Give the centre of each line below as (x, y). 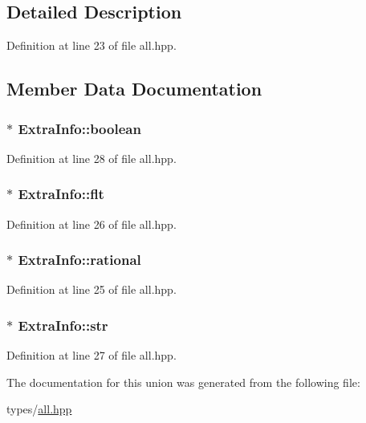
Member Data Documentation (134, 89)
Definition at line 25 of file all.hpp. (91, 289)
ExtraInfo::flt (61, 194)
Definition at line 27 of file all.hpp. (91, 355)
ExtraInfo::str (63, 325)
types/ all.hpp (39, 409)
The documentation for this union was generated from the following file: (183, 382)
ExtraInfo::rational (79, 260)
